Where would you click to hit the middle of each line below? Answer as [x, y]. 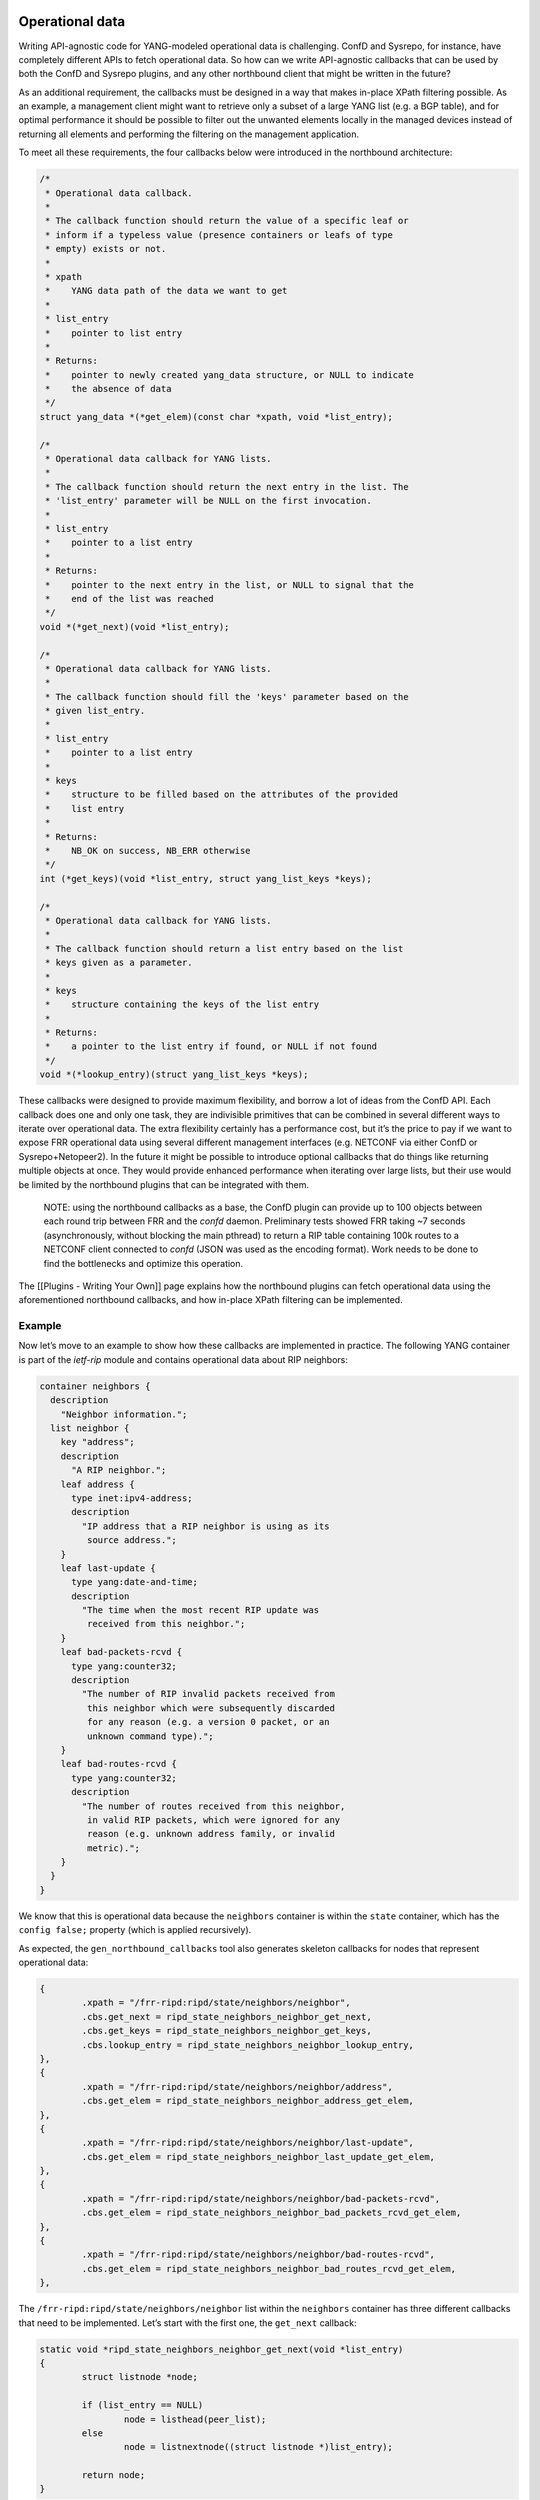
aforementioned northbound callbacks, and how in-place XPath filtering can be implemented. [211, 1300]
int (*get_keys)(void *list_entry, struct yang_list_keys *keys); [205, 878]
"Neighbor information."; [124, 1414]
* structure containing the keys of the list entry [182, 1004]
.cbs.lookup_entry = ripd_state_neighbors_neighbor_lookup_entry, [248, 2044]
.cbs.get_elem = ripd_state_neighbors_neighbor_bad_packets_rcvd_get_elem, [271, 2213]
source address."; [131, 1540]
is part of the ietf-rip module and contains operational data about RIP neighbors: [183, 1359]
